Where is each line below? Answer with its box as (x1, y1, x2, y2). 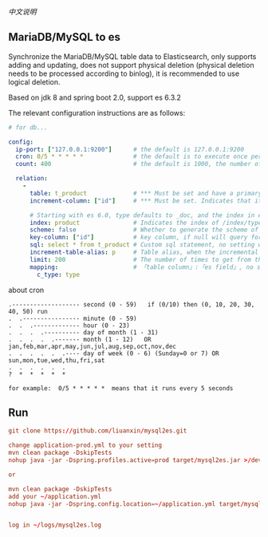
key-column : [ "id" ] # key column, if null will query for (29, 234, 262, 242)
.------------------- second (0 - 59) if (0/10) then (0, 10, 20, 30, (8, 300, 255, 309)
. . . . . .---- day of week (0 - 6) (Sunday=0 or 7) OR (8, 349, 219, 357)
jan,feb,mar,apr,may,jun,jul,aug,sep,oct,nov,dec (8, 342, 177, 350)
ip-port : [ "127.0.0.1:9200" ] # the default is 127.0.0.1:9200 (15, 145, 245, 153)
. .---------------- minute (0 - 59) (8, 314, 137, 322)
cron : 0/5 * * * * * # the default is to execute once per (15, 152, 262, 161)
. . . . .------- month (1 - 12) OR (8, 335, 152, 343)
